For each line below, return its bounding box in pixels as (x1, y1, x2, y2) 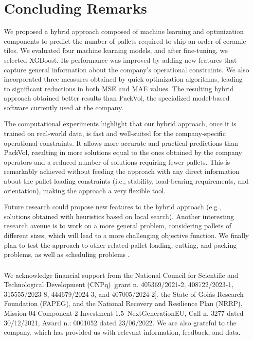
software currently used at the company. (4, 102, 124, 112)
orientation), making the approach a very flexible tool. (4, 185, 166, 195)
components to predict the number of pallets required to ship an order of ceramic (4, 35, 246, 46)
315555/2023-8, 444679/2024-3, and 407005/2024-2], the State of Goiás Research (4, 289, 244, 299)
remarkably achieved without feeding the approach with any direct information (4, 166, 240, 176)
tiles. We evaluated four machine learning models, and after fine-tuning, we (4, 45, 228, 55)
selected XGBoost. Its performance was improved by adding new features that (4, 54, 237, 65)
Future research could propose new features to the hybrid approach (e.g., (4, 202, 221, 212)
